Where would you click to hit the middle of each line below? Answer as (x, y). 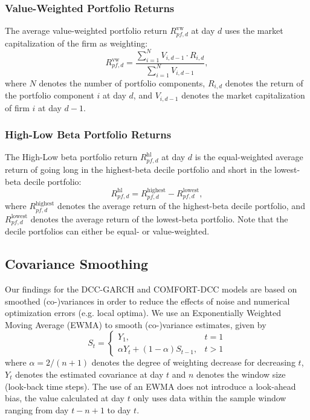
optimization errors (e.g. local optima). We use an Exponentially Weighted (143, 313)
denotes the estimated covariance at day (89, 374)
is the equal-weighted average (249, 157)
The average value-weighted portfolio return (86, 31)
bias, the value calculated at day (65, 398)
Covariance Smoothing (77, 264)
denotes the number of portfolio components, (122, 82)
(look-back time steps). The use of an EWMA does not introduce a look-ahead (150, 386)
